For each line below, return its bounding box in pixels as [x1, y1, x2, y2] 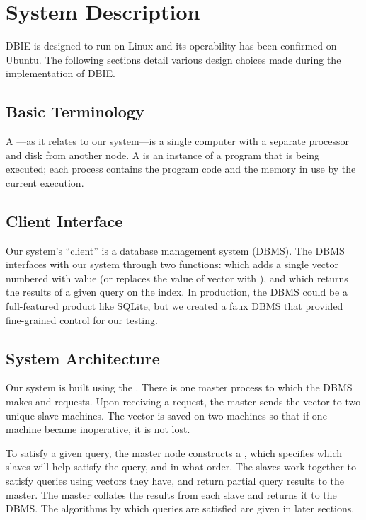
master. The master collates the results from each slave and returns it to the [6, 487, 337, 502]
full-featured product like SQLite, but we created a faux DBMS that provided [6, 299, 343, 313]
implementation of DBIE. [6, 66, 115, 81]
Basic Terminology [6, 100, 144, 122]
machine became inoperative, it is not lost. [6, 422, 190, 437]
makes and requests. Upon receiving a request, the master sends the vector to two [6, 394, 361, 409]
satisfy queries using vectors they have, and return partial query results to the [6, 473, 344, 488]
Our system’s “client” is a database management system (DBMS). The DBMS [6, 243, 345, 258]
